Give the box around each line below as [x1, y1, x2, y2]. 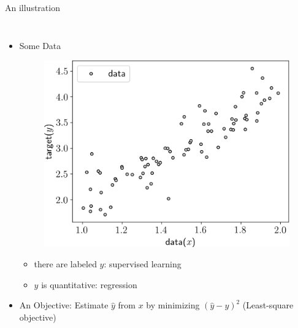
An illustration [5, 1, 60, 13]
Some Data [19, 39, 61, 51]
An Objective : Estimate [19, 299, 109, 311]
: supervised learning [104, 257, 181, 270]
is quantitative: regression [41, 278, 137, 291]
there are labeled [34, 257, 97, 270]
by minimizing [146, 299, 200, 311]
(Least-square [242, 299, 294, 311]
